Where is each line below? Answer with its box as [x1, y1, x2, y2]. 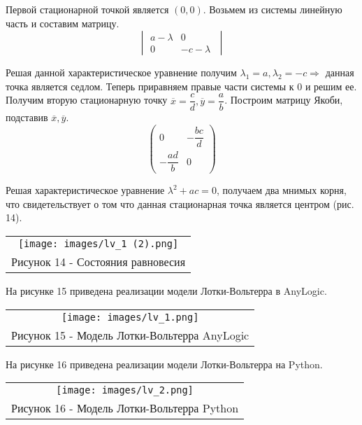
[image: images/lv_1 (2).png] [17, 238, 179, 250]
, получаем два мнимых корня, [216, 183, 347, 197]
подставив [6, 110, 48, 125]
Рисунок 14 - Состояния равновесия [11, 253, 186, 270]
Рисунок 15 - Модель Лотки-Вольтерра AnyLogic [11, 326, 249, 343]
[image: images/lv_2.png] [56, 384, 194, 396]
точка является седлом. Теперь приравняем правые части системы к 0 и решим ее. [6, 78, 357, 93]
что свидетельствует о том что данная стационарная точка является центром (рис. [6, 196, 354, 211]
